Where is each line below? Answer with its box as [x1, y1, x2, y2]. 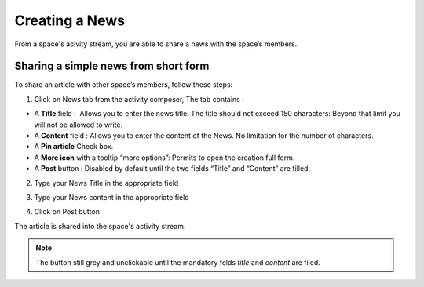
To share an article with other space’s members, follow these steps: [14, 80, 233, 89]
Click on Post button [34, 207, 100, 216]
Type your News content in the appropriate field [34, 192, 189, 202]
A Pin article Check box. [34, 142, 114, 151]
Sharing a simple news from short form [14, 60, 210, 73]
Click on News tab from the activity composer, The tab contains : [34, 94, 245, 104]
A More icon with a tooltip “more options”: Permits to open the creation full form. [34, 153, 295, 162]
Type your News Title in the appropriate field [34, 178, 179, 187]
